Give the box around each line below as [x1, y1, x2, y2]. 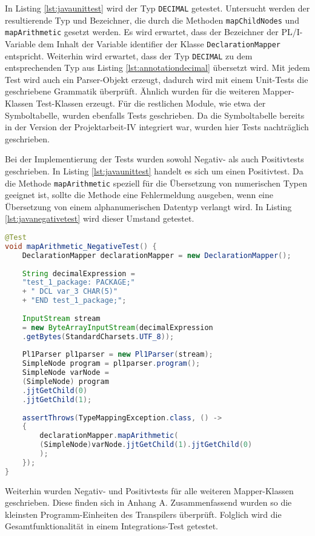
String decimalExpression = [22, 269, 135, 278]
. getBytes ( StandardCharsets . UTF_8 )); [22, 332, 174, 341]
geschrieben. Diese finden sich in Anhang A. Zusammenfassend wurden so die [5, 496, 292, 509]
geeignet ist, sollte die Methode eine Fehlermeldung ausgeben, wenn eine [5, 188, 274, 201]
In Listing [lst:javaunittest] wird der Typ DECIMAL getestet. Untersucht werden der [5, 2, 310, 14]
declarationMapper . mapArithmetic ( [39, 431, 179, 440]
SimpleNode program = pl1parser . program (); [22, 359, 201, 368]
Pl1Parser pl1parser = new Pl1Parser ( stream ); [22, 350, 213, 359]
